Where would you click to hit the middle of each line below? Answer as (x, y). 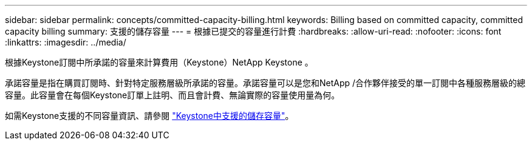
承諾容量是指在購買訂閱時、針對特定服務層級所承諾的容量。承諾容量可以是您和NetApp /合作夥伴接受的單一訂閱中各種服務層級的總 (265, 83)
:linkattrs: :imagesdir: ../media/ (66, 42)
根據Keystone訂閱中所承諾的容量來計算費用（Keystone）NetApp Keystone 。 (159, 62)
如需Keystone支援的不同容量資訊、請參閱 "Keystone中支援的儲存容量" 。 (149, 116)
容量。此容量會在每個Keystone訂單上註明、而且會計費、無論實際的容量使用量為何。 (172, 95)
